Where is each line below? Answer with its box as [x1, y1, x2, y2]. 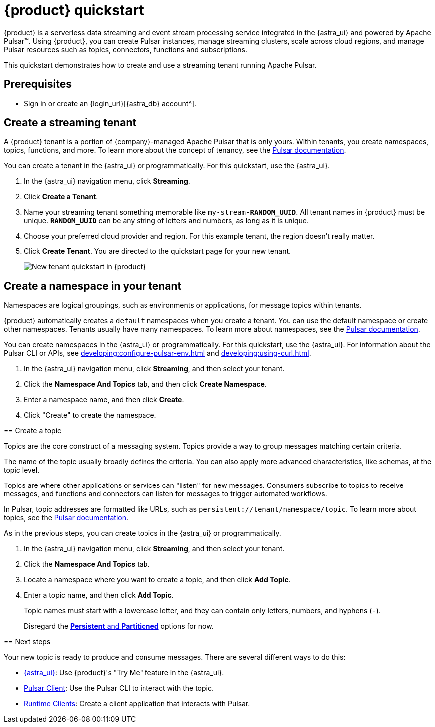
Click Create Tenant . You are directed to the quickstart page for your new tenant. [24, 247, 291, 256]
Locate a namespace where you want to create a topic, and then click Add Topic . [24, 575, 290, 584]
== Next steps [4, 637, 51, 646]
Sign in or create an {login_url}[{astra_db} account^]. [24, 99, 197, 108]
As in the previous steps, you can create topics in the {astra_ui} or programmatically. [4, 529, 281, 538]
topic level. [4, 466, 40, 475]
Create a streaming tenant [4, 116, 137, 129]
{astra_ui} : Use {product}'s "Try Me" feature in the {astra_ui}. [24, 668, 224, 677]
